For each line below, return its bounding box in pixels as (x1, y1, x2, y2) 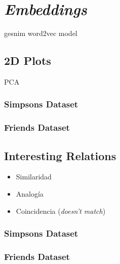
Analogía (16, 188, 44, 199)
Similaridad (16, 171, 52, 182)
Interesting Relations (4, 147, 116, 163)
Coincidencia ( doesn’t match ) (16, 205, 106, 216)
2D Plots (4, 53, 51, 68)
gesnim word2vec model (4, 28, 77, 39)
